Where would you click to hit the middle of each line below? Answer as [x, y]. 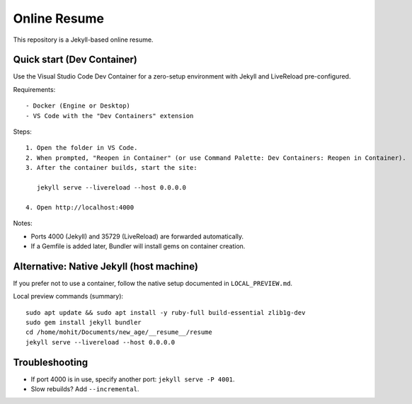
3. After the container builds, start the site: [111, 168]
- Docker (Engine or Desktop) [78, 106]
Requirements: [34, 89]
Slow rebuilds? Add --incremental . [85, 389]
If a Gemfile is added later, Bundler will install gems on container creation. [138, 246]
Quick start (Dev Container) [75, 60]
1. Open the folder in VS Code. [82, 148]
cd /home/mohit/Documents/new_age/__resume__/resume [119, 332]
